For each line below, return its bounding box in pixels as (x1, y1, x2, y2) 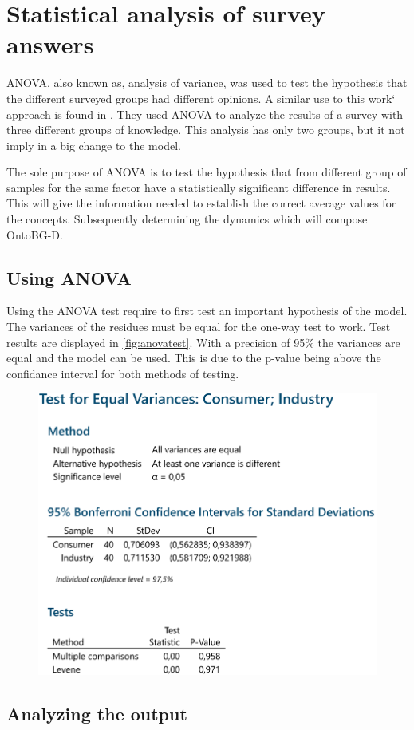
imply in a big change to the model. (6, 136, 181, 153)
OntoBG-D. (6, 226, 63, 243)
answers (6, 28, 94, 61)
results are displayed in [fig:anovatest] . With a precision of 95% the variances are (6, 333, 400, 350)
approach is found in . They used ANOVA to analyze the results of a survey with (6, 105, 404, 122)
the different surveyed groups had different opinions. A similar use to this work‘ (6, 89, 396, 106)
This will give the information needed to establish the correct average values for (6, 195, 396, 211)
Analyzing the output (6, 700, 187, 725)
